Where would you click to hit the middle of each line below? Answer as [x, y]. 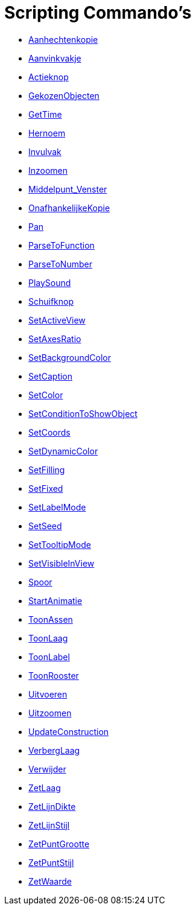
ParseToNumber [60, 264]
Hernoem [47, 133]
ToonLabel [49, 657]
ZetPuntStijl [51, 862]
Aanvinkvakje [55, 58]
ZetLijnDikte [52, 806]
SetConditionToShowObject [83, 413]
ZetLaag [45, 787]
